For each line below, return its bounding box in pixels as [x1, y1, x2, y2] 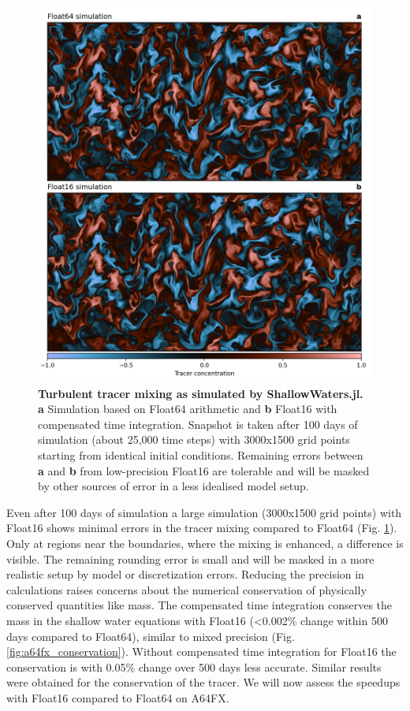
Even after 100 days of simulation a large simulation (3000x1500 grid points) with [6, 504, 402, 520]
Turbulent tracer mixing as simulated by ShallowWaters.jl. [38, 385, 363, 401]
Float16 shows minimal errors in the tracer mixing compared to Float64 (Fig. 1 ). [6, 519, 397, 536]
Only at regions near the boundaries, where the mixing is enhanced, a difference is [6, 535, 404, 552]
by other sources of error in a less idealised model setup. [38, 478, 309, 494]
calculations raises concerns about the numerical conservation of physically [6, 581, 367, 597]
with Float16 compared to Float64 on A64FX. [6, 689, 229, 705]
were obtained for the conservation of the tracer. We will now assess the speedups [6, 674, 401, 691]
